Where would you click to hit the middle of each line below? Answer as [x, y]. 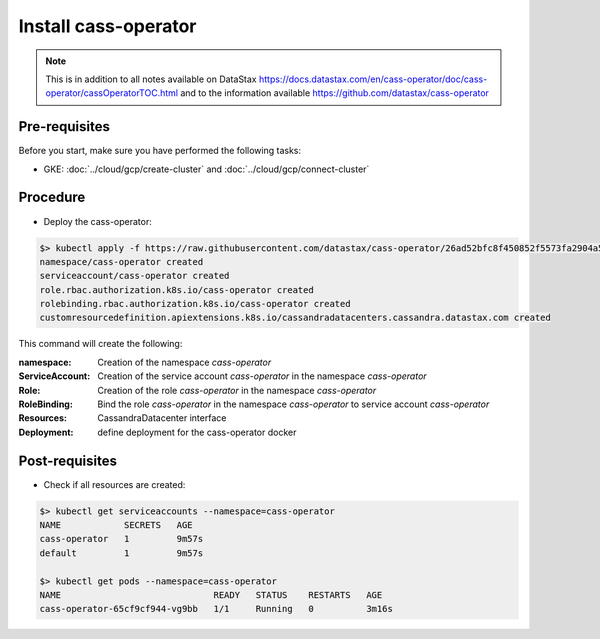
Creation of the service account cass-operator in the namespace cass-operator [262, 376]
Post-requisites [67, 460]
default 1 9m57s [121, 553]
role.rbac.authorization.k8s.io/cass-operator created [176, 289]
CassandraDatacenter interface [162, 418]
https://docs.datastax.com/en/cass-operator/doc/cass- [373, 79]
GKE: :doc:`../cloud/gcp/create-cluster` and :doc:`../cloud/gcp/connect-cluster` [206, 169]
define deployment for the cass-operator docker [197, 432]
